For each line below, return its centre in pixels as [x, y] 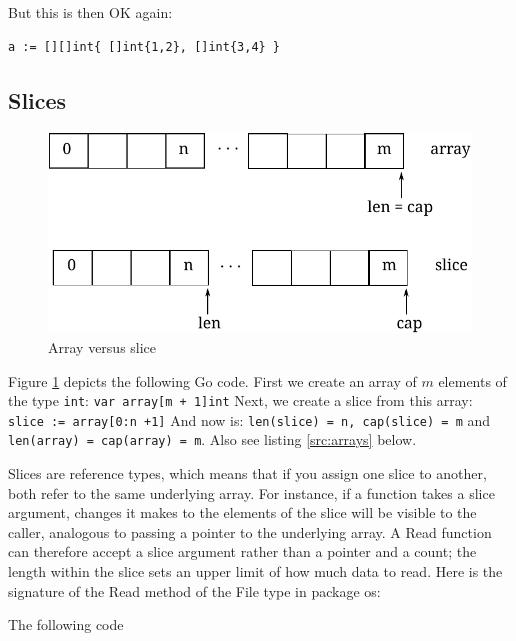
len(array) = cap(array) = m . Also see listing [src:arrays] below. [212, 439]
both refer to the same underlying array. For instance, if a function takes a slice [251, 492]
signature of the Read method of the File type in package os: [194, 590]
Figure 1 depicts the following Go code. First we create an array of [212, 380]
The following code [66, 624]
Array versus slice [102, 346]
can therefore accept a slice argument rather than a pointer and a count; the [242, 551]
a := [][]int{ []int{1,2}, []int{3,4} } [144, 46]
